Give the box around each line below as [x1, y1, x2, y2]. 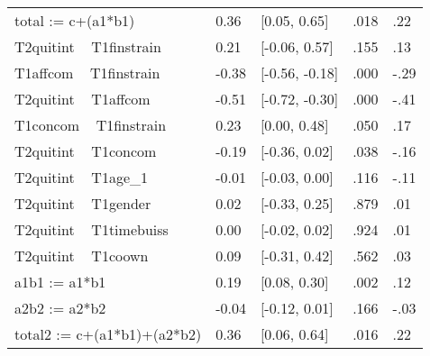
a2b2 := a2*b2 [14, 297, 106, 318]
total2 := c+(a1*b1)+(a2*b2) [14, 324, 202, 344]
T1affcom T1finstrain [14, 62, 160, 83]
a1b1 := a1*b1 [14, 271, 106, 292]
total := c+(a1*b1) [14, 10, 135, 31]
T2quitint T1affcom [14, 88, 151, 109]
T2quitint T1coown [14, 245, 149, 266]
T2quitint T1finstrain [14, 36, 161, 57]
